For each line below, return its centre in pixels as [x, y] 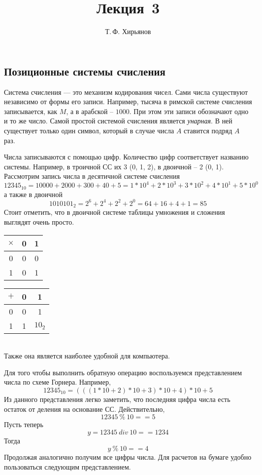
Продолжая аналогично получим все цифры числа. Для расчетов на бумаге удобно [128, 457]
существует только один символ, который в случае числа [89, 130]
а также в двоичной [33, 194]
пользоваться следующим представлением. [67, 466]
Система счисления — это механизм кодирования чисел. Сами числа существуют [126, 92]
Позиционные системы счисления [85, 71]
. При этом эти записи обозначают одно [189, 111]
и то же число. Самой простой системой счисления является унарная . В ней [118, 121]
